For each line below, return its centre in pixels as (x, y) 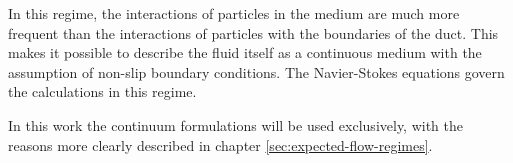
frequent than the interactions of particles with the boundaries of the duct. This (253, 32)
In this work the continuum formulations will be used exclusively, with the (236, 124)
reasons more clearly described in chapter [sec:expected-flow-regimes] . (220, 144)
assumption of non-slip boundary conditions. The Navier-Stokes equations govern (256, 71)
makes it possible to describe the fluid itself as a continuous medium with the (245, 52)
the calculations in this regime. (102, 91)
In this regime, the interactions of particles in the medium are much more (234, 13)
